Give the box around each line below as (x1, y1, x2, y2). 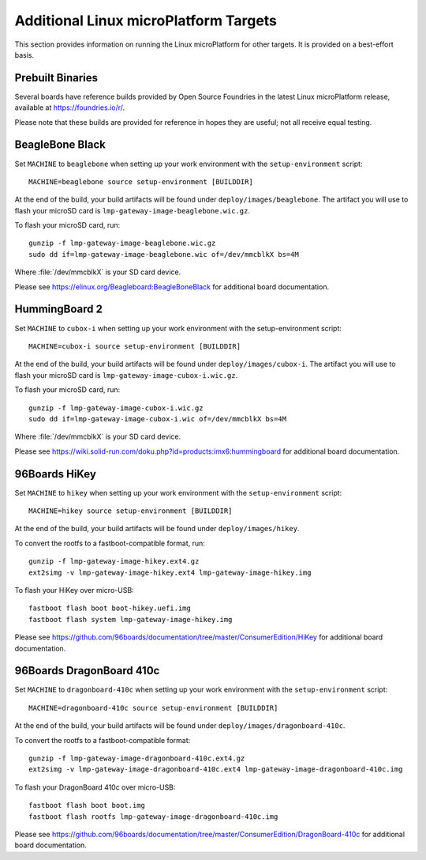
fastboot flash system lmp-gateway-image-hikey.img (28, 615, 233, 624)
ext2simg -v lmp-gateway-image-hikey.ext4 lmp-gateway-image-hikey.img (28, 568, 312, 577)
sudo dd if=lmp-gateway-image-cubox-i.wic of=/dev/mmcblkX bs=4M (28, 414, 287, 423)
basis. (14, 50, 35, 59)
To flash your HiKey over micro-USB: (14, 585, 134, 594)
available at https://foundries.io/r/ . (14, 103, 125, 112)
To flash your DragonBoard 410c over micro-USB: (14, 783, 176, 792)
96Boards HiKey (14, 467, 96, 481)
